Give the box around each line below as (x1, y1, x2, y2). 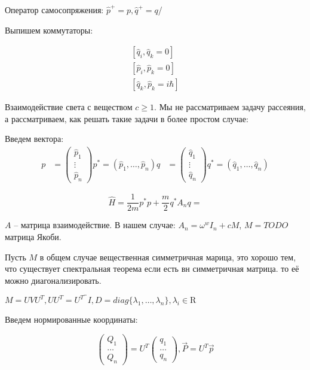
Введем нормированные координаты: (5, 313, 138, 326)
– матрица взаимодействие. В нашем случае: (14, 219, 176, 231)
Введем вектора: (5, 132, 64, 145)
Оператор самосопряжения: (5, 4, 104, 16)
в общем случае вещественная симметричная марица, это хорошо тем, (39, 250, 296, 263)
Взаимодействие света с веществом (5, 101, 133, 113)
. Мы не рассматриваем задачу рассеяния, (154, 101, 306, 113)
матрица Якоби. (5, 230, 62, 242)
